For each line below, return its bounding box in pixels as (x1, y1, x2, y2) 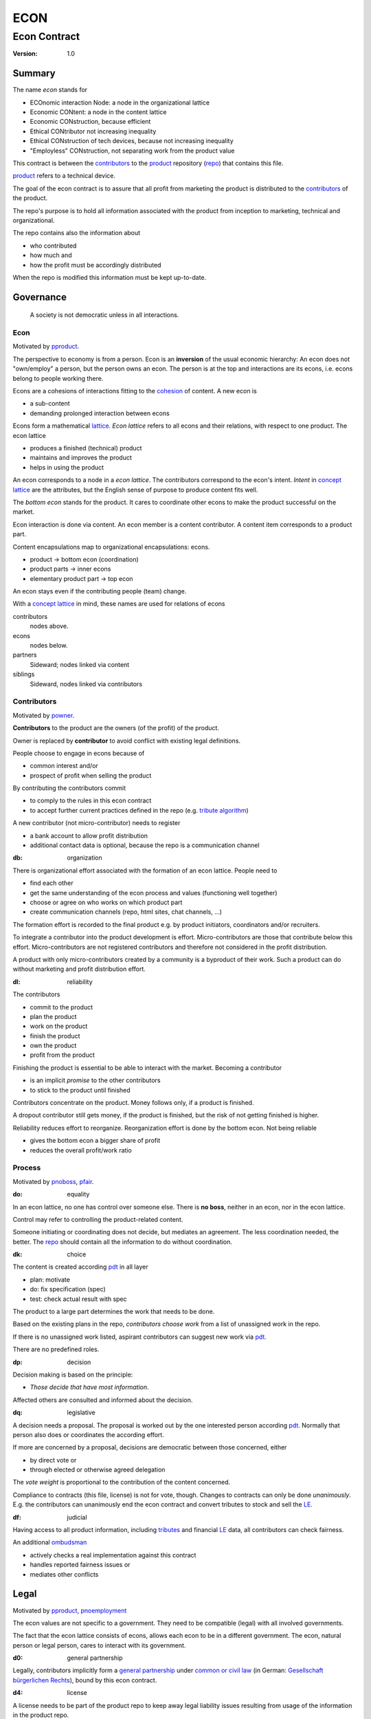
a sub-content (30, 399, 70, 408)
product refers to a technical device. (12, 172, 116, 180)
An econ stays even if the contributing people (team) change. (12, 587, 187, 595)
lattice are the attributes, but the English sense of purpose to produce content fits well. (12, 485, 258, 494)
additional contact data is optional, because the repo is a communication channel (30, 841, 260, 849)
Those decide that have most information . (30, 1383, 149, 1392)
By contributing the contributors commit (12, 784, 126, 792)
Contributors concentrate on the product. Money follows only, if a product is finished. (12, 1099, 254, 1107)
